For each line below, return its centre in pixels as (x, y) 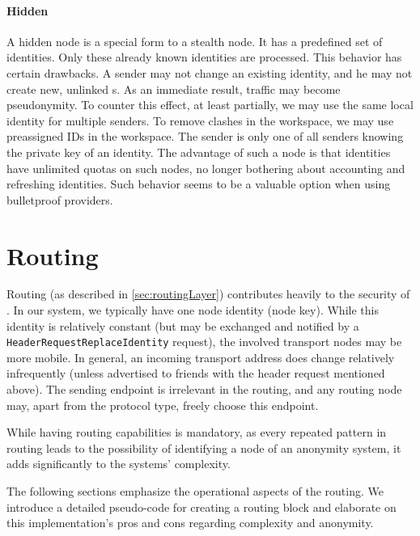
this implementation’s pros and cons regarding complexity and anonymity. (190, 523)
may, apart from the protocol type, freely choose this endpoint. (163, 405)
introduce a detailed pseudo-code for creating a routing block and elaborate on (202, 506)
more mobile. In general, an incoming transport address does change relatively (201, 357)
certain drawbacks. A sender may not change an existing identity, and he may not (210, 72)
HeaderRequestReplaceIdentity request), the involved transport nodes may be (204, 342)
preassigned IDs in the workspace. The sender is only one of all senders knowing (205, 136)
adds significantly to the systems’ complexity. (119, 464)
